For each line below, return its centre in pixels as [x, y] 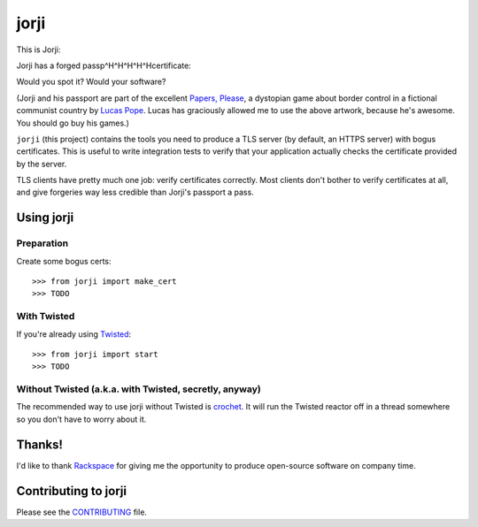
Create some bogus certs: [64, 261]
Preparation [42, 243]
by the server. [42, 164]
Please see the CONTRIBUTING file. [82, 512]
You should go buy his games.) [73, 123]
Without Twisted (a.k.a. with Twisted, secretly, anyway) [139, 389]
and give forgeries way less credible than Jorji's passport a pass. [135, 192]
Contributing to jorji [72, 491]
